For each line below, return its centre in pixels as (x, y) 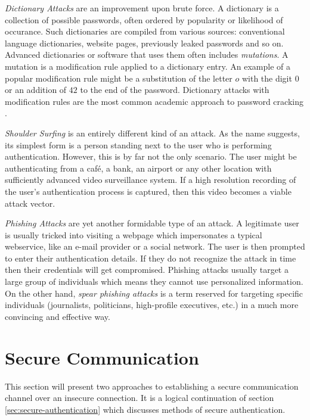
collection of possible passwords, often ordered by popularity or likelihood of (144, 19)
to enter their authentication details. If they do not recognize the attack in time (151, 258)
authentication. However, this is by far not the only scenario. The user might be (151, 156)
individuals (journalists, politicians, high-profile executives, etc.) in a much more (152, 305)
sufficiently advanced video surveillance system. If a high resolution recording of (151, 180)
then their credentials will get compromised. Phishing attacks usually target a (147, 270)
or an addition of (36, 90)
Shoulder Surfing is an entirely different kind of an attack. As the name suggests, (152, 133)
